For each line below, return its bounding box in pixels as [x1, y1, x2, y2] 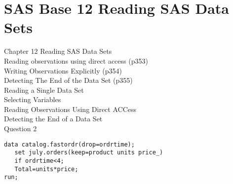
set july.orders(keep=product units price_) [14, 149, 163, 156]
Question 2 [4, 123, 37, 134]
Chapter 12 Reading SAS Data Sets [4, 46, 112, 56]
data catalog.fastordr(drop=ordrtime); [4, 141, 135, 148]
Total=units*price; [14, 165, 78, 173]
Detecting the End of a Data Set [4, 113, 103, 124]
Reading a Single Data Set [4, 84, 84, 95]
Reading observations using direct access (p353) [4, 55, 148, 66]
